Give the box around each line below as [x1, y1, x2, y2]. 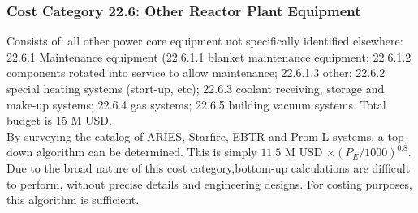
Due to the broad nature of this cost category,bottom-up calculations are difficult [6, 159, 411, 176]
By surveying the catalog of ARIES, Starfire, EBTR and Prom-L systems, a [6, 127, 384, 144]
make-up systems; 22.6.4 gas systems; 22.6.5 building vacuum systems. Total [6, 96, 386, 113]
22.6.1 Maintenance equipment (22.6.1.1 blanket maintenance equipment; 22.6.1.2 [6, 48, 412, 65]
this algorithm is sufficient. [6, 191, 140, 208]
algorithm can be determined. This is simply [36, 143, 257, 160]
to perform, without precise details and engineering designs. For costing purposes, [6, 175, 412, 192]
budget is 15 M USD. [6, 112, 112, 129]
